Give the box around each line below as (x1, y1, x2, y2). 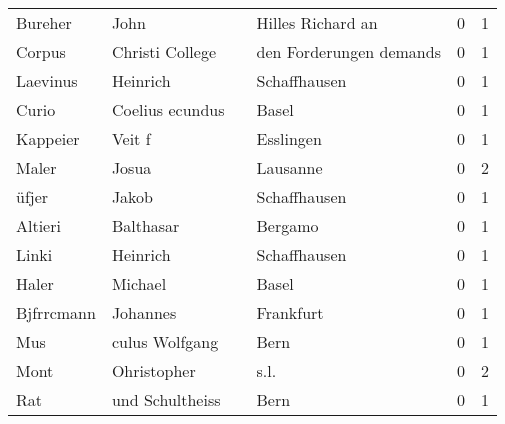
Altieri (16, 214, 61, 237)
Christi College (111, 40, 217, 63)
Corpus (16, 40, 66, 63)
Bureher (16, 11, 72, 34)
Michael (111, 272, 167, 295)
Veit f (111, 127, 151, 150)
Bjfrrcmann (16, 301, 96, 324)
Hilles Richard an (256, 11, 378, 34)
